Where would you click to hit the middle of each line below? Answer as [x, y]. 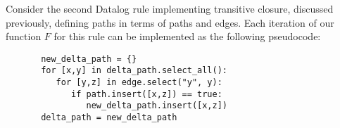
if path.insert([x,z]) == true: [147, 94]
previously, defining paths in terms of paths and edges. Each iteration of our [170, 22]
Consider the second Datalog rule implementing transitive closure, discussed [170, 8]
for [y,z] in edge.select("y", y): [139, 83]
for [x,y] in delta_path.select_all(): [134, 71]
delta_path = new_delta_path [109, 118]
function [24, 36]
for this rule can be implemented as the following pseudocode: [187, 36]
